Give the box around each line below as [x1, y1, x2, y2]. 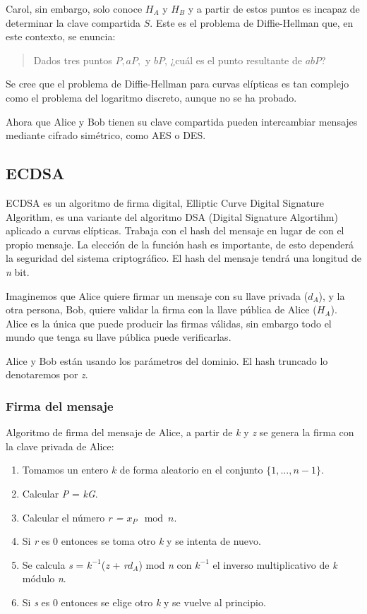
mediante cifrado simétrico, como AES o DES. [6, 128, 206, 143]
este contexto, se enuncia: [6, 29, 116, 44]
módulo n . [22, 571, 66, 586]
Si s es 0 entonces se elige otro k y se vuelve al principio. [22, 595, 266, 610]
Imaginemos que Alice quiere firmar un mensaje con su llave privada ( [6, 288, 308, 303]
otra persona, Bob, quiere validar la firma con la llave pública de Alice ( [6, 302, 317, 317]
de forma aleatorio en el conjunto [119, 462, 263, 477]
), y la [318, 288, 345, 303]
